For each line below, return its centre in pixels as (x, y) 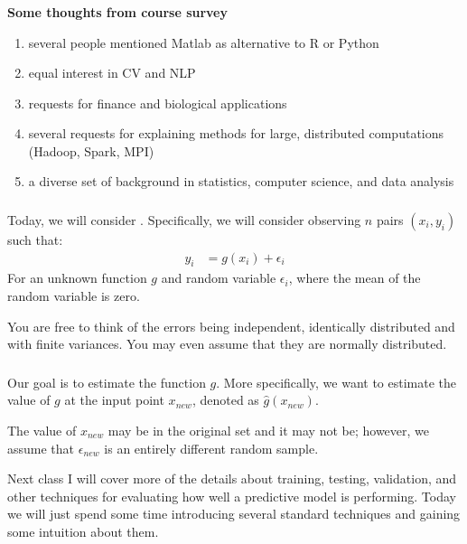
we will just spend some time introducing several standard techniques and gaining (234, 514)
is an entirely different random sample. (211, 448)
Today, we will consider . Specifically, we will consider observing (184, 220)
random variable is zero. (74, 296)
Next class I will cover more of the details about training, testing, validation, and (232, 478)
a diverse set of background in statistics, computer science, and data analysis (241, 181)
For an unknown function (77, 278)
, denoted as (225, 400)
